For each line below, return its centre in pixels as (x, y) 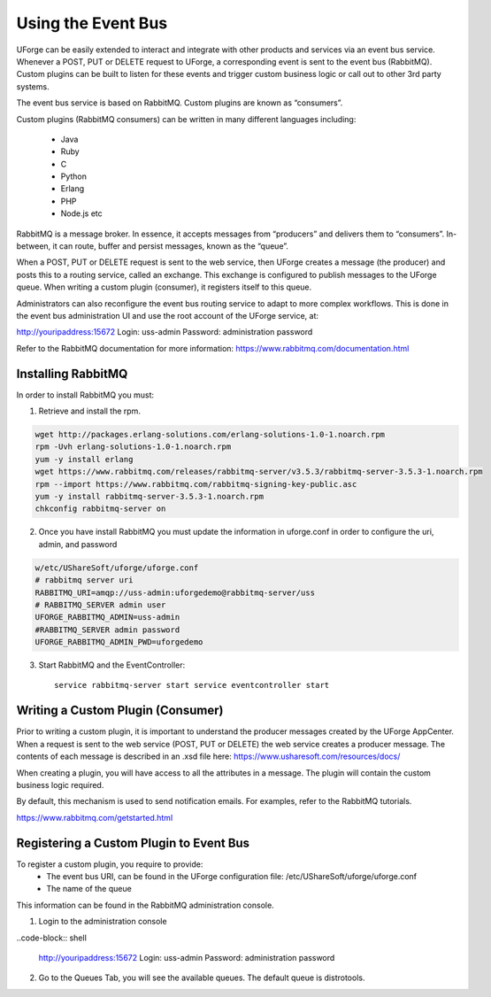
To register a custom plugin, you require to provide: (110, 864)
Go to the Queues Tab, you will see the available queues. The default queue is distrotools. (202, 978)
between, (34, 246)
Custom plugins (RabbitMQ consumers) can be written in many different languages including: (186, 119)
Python (74, 176)
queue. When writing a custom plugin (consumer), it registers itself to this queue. (164, 287)
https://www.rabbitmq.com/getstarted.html (95, 817)
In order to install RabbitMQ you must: (85, 395)
